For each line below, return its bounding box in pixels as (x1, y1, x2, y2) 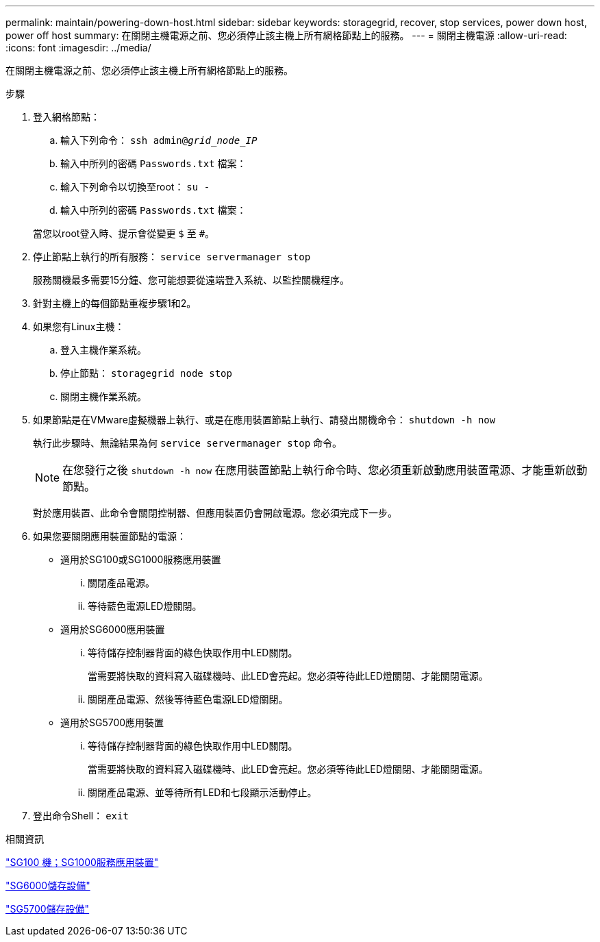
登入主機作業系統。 (60, 344, 147, 356)
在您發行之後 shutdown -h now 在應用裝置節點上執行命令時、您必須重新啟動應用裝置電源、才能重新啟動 (62, 463, 588, 477)
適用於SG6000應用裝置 (60, 623, 165, 635)
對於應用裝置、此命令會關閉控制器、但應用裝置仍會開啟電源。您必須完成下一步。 (33, 507, 397, 519)
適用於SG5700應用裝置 (60, 717, 164, 728)
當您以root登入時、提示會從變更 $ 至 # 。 (33, 227, 215, 239)
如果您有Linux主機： (33, 321, 125, 332)
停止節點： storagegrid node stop (60, 367, 232, 379)
